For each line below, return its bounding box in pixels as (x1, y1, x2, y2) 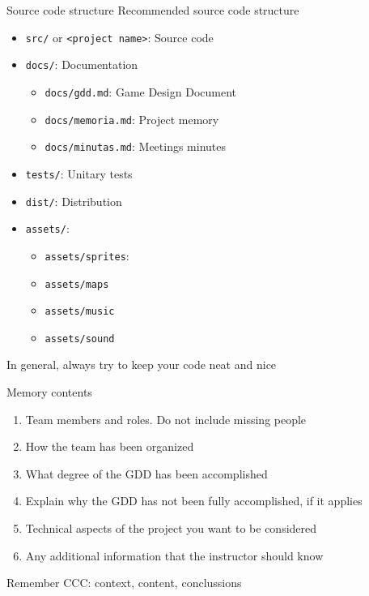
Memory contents (6, 384, 92, 401)
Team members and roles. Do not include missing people (25, 410, 307, 427)
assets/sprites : (45, 247, 129, 264)
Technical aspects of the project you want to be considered (25, 520, 317, 537)
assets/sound (45, 332, 115, 345)
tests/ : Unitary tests (25, 165, 133, 182)
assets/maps (45, 278, 109, 290)
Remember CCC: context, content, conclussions (6, 574, 242, 591)
